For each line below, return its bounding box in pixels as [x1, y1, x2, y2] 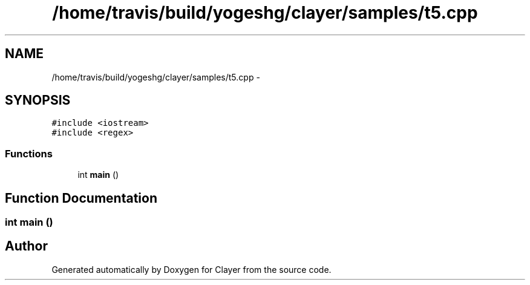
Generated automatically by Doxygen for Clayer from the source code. [51, 264, 332, 275]
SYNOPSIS [5, 93, 71, 108]
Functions [5, 147, 53, 160]
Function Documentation [5, 190, 157, 206]
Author [5, 238, 48, 254]
